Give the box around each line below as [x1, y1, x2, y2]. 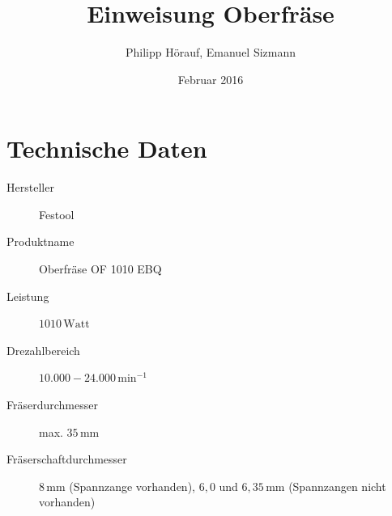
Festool [39, 205, 75, 222]
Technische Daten [6, 132, 207, 165]
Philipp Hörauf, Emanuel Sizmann [125, 44, 296, 61]
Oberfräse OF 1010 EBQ [39, 260, 162, 277]
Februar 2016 [177, 70, 244, 87]
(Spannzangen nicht [288, 477, 386, 494]
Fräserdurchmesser [6, 396, 98, 412]
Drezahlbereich [6, 341, 80, 358]
